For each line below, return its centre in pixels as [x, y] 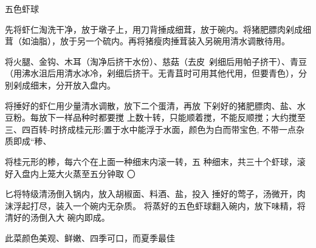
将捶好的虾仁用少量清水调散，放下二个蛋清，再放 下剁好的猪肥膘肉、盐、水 [155, 105]
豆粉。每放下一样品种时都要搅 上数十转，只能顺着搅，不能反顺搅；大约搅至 [155, 117]
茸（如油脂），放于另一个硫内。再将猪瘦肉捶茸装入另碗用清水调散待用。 [147, 41]
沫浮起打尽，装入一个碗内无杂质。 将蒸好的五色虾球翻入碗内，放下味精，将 [155, 205]
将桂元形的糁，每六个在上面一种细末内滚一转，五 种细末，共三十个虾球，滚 [155, 161]
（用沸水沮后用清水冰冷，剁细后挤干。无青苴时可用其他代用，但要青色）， [152, 73]
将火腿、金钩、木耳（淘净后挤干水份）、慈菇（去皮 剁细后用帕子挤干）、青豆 [156, 61]
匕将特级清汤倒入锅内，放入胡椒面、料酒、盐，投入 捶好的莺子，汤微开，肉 [155, 194]
